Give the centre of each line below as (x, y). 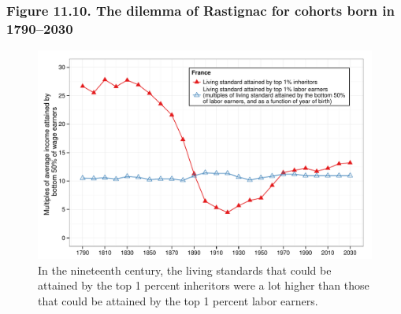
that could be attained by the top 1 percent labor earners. (178, 300)
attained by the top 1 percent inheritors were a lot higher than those (204, 285)
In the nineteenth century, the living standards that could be (185, 270)
